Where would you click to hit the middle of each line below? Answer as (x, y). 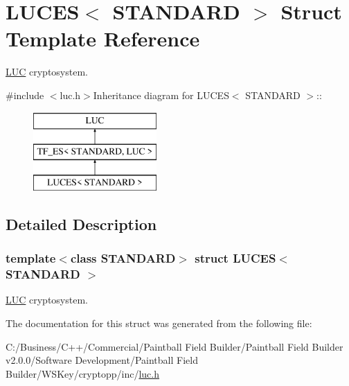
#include (25, 95)
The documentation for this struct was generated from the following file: (159, 323)
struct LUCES (235, 258)
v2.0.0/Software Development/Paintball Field (102, 360)
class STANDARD (123, 258)
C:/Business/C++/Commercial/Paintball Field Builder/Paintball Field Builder (174, 346)
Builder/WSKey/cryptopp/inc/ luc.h (83, 373)
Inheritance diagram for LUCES (161, 95)
